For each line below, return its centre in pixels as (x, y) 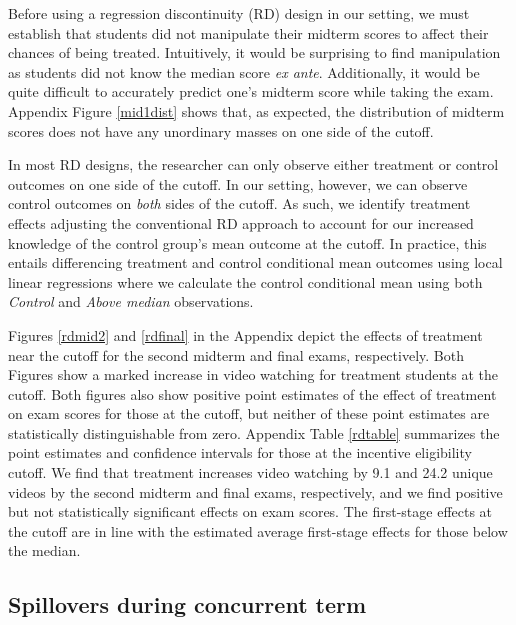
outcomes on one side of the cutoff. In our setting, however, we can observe (238, 183)
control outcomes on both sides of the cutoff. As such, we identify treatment (239, 203)
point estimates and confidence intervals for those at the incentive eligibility (240, 452)
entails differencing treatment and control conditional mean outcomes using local (255, 262)
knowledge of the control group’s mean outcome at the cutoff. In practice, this (247, 242)
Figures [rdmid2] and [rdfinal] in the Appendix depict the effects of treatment (245, 334)
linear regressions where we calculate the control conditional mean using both (245, 281)
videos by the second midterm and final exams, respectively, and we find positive (255, 491)
